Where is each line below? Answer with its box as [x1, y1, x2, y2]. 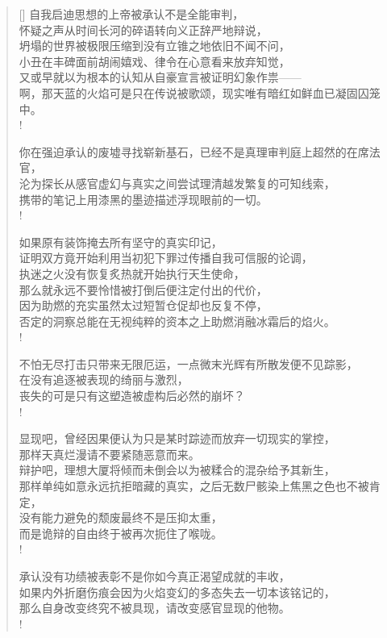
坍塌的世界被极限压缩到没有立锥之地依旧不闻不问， [19, 37, 290, 54]
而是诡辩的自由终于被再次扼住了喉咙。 [19, 524, 223, 541]
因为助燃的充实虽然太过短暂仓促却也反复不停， [19, 297, 268, 314]
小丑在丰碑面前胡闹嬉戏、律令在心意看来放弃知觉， [19, 52, 290, 69]
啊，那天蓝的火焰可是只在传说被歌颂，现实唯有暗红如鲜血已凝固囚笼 [19, 84, 381, 101]
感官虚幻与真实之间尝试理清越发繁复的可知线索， [75, 174, 335, 191]
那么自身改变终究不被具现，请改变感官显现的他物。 [19, 599, 290, 616]
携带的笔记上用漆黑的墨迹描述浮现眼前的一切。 [19, 190, 268, 207]
